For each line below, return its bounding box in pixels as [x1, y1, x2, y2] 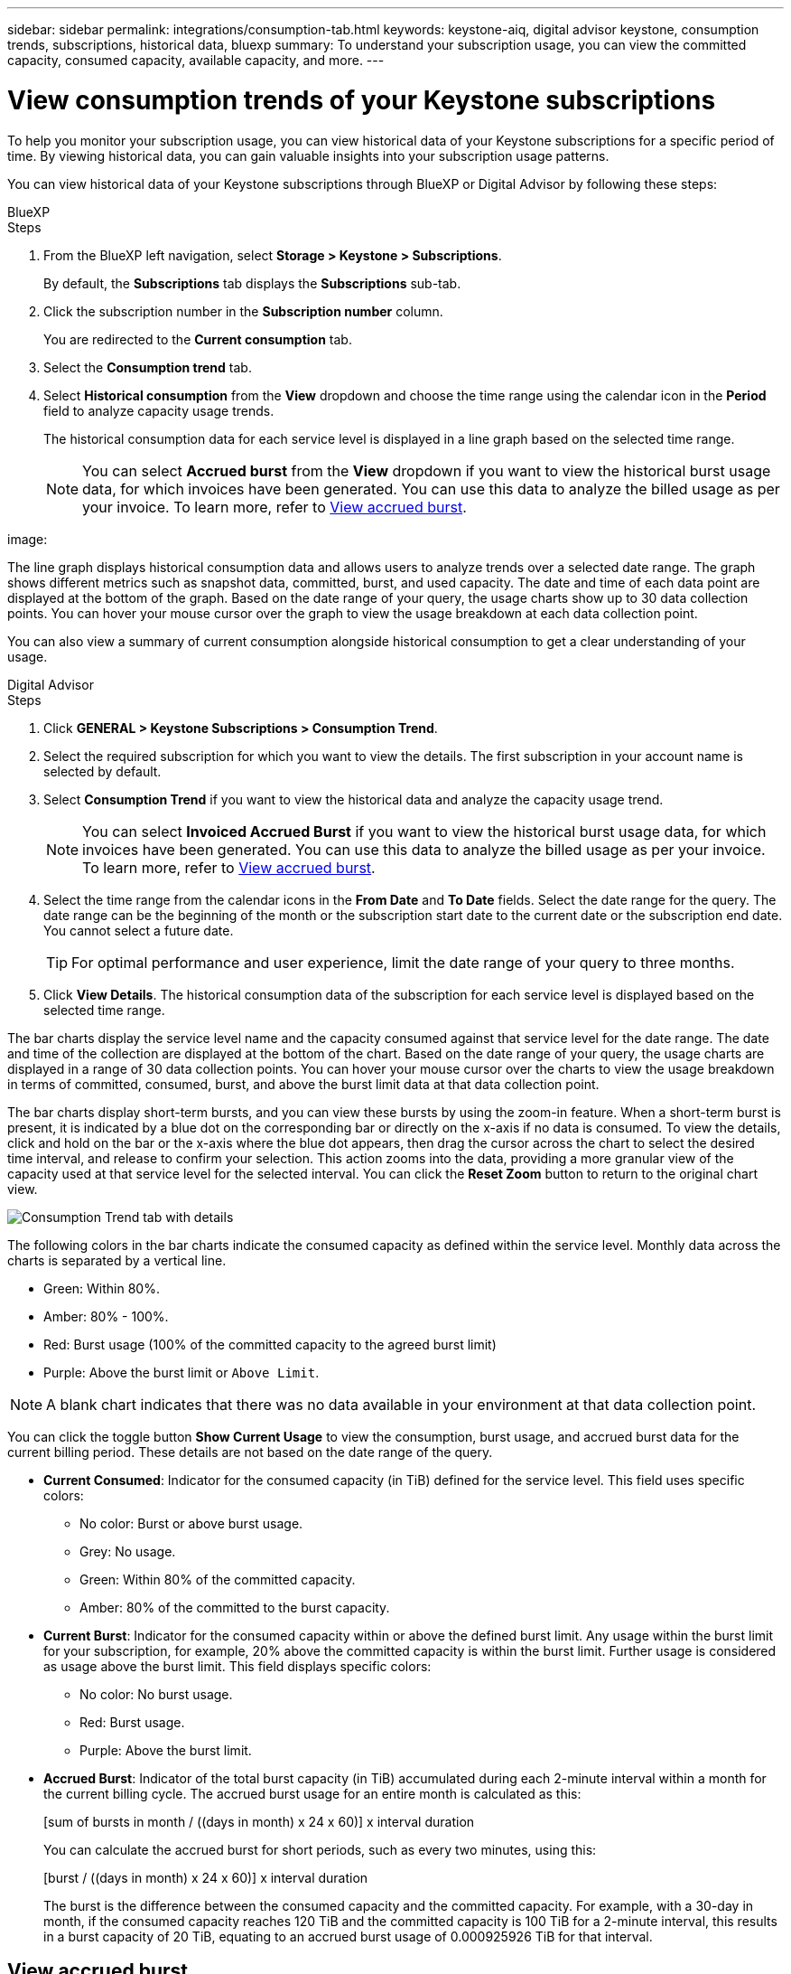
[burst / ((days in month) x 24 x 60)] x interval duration [43, 1869, 368, 1885]
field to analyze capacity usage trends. [43, 402, 275, 418]
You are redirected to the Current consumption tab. [43, 331, 352, 347]
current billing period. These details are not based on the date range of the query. [7, 1443, 493, 1460]
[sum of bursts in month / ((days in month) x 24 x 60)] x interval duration [43, 1813, 475, 1829]
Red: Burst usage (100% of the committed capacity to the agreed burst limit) [43, 1336, 497, 1352]
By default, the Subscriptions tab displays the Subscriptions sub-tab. [43, 275, 461, 291]
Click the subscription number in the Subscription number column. [43, 303, 443, 319]
